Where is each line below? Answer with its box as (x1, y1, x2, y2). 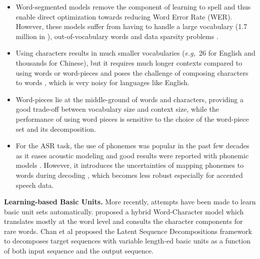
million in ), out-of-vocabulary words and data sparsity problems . (15, 31, 218, 41)
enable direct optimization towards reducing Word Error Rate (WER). (15, 11, 232, 22)
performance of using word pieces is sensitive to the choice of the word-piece (15, 113, 249, 124)
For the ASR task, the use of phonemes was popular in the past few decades (15, 140, 249, 151)
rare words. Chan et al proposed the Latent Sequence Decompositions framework (4, 225, 252, 236)
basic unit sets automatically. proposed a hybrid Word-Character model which (4, 206, 244, 216)
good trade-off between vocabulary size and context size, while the (15, 104, 219, 114)
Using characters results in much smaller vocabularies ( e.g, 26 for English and (15, 48, 255, 58)
